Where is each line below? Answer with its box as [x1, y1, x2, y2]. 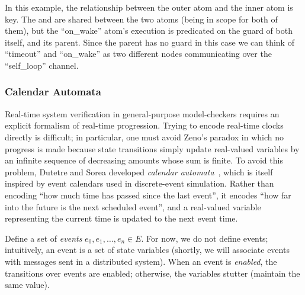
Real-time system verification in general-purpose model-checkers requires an [5, 107, 280, 120]
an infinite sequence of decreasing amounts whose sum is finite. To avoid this [5, 154, 283, 166]
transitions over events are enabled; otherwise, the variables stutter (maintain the [5, 267, 300, 279]
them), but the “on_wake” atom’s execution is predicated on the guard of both [5, 24, 293, 37]
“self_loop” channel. [5, 59, 79, 71]
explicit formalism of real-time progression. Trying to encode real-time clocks [5, 119, 284, 132]
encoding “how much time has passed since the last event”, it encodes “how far [5, 188, 291, 201]
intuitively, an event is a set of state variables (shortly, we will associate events [5, 243, 290, 256]
